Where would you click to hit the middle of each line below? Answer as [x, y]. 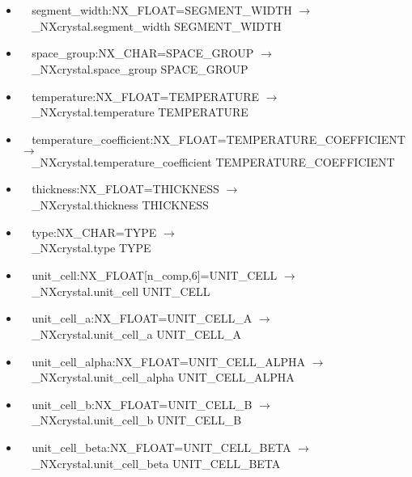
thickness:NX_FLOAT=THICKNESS [125, 189]
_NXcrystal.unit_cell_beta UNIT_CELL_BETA [156, 463]
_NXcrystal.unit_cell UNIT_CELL [121, 291]
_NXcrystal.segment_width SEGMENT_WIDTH [157, 25]
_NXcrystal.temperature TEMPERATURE [140, 112]
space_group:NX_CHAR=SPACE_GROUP [143, 53]
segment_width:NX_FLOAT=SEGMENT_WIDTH [162, 10]
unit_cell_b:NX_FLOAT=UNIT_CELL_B [142, 404]
